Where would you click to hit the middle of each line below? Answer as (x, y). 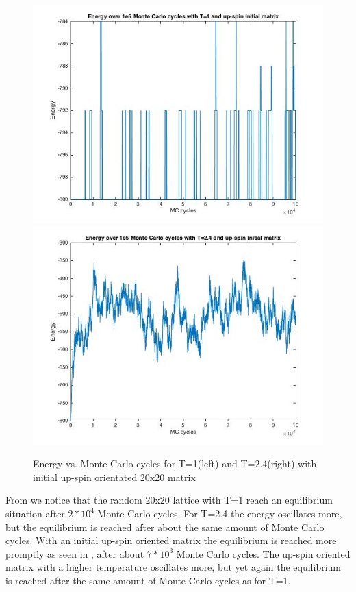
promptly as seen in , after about (75, 553)
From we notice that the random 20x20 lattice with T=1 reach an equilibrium (169, 500)
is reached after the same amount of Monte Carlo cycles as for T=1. (148, 580)
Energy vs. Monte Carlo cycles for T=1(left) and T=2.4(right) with (175, 464)
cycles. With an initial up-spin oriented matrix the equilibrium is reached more (171, 540)
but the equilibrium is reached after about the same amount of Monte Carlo (165, 527)
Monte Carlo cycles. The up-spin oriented (263, 553)
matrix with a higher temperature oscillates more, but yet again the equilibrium (174, 567)
